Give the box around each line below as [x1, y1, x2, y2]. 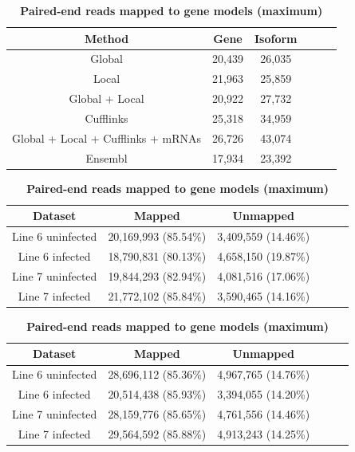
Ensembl [85, 149, 128, 166]
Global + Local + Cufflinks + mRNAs [12, 129, 202, 146]
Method [84, 29, 129, 46]
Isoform [254, 29, 298, 46]
